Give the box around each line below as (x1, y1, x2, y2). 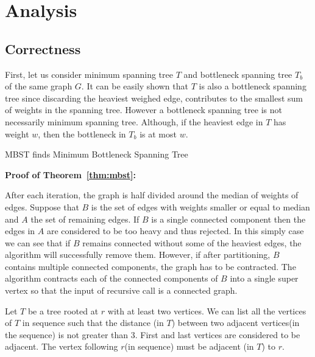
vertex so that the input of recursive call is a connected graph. (5, 284, 238, 297)
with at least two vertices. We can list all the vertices (107, 304, 306, 317)
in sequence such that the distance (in (22, 316, 164, 329)
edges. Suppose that (5, 200, 79, 213)
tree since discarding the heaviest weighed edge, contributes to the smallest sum (5, 91, 303, 104)
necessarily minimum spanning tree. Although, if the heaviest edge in (5, 115, 263, 128)
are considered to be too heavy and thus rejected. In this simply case (46, 224, 304, 237)
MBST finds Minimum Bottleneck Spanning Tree (5, 148, 188, 161)
